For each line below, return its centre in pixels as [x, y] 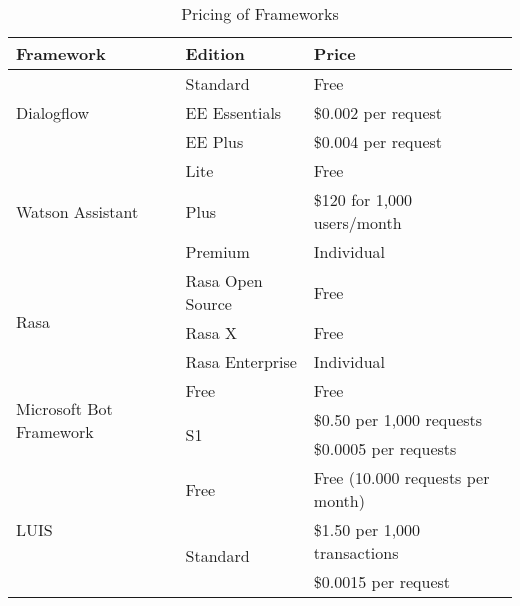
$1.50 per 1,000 [367, 529]
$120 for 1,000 [363, 199]
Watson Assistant [77, 211]
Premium [217, 251]
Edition [215, 53]
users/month [357, 222]
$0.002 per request [378, 112]
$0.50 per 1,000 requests [398, 419]
